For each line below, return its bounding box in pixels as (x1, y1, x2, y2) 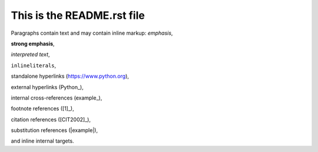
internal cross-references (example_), (11, 94, 102, 101)
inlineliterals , (11, 62, 57, 69)
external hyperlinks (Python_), (11, 83, 84, 91)
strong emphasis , (11, 40, 55, 47)
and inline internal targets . (11, 137, 74, 144)
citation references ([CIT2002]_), (11, 115, 91, 123)
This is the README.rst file (11, 9, 145, 22)
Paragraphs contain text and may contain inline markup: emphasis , (11, 29, 173, 37)
